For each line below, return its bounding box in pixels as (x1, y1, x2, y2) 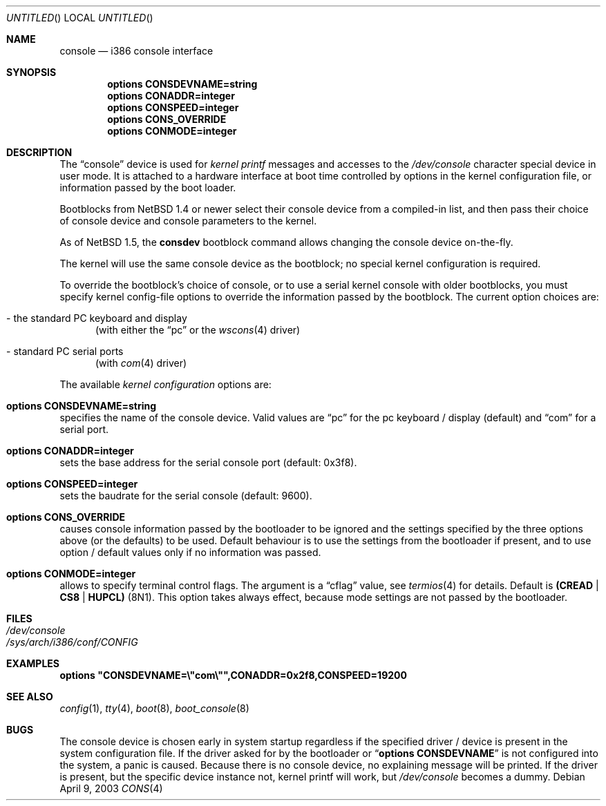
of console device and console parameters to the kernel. (59, 215, 317, 227)
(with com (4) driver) (95, 357, 187, 369)
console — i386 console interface (59, 45, 214, 57)
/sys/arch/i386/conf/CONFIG (6, 636, 138, 648)
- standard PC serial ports (6, 345, 124, 357)
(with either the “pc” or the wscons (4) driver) (95, 324, 301, 336)
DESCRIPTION (6, 146, 73, 158)
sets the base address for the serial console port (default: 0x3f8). (59, 457, 357, 468)
